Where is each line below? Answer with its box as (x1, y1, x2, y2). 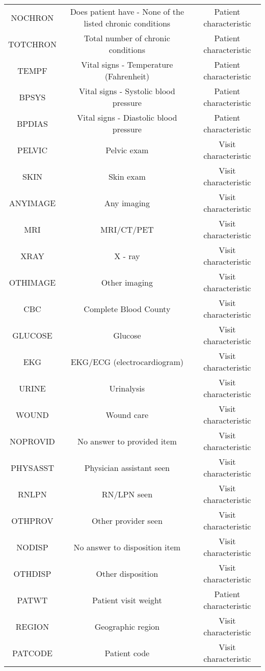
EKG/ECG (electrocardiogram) (70, 355, 183, 368)
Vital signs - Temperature (81, 59, 173, 70)
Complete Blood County (84, 302, 171, 315)
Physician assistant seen (84, 461, 170, 473)
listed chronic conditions (84, 17, 171, 29)
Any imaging (104, 197, 150, 209)
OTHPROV (11, 514, 54, 526)
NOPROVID (10, 435, 55, 447)
